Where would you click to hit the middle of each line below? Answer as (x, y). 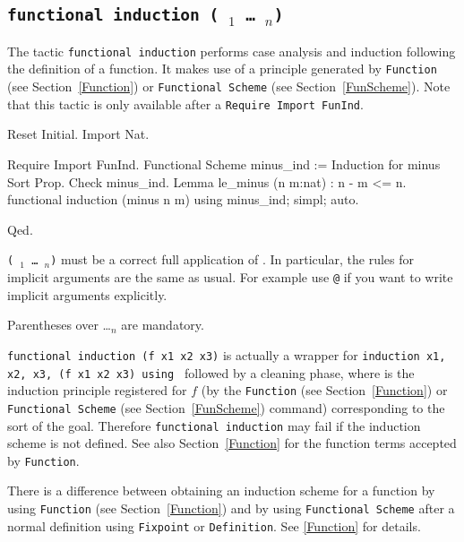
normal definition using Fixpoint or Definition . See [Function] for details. (214, 525)
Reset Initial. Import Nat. (78, 134)
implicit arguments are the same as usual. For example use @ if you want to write (230, 277)
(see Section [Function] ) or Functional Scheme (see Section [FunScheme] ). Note (229, 86)
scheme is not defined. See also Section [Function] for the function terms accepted (232, 443)
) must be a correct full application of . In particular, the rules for (232, 259)
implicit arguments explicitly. (87, 294)
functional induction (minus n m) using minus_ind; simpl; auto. (183, 199)
